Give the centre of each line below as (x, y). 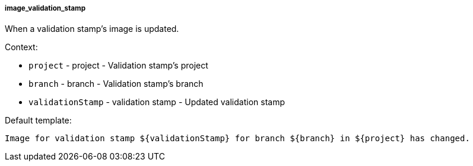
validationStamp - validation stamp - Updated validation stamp (157, 102)
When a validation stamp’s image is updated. (92, 29)
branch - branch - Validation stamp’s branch (116, 84)
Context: (21, 47)
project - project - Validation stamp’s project (118, 66)
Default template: (38, 121)
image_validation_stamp (45, 8)
